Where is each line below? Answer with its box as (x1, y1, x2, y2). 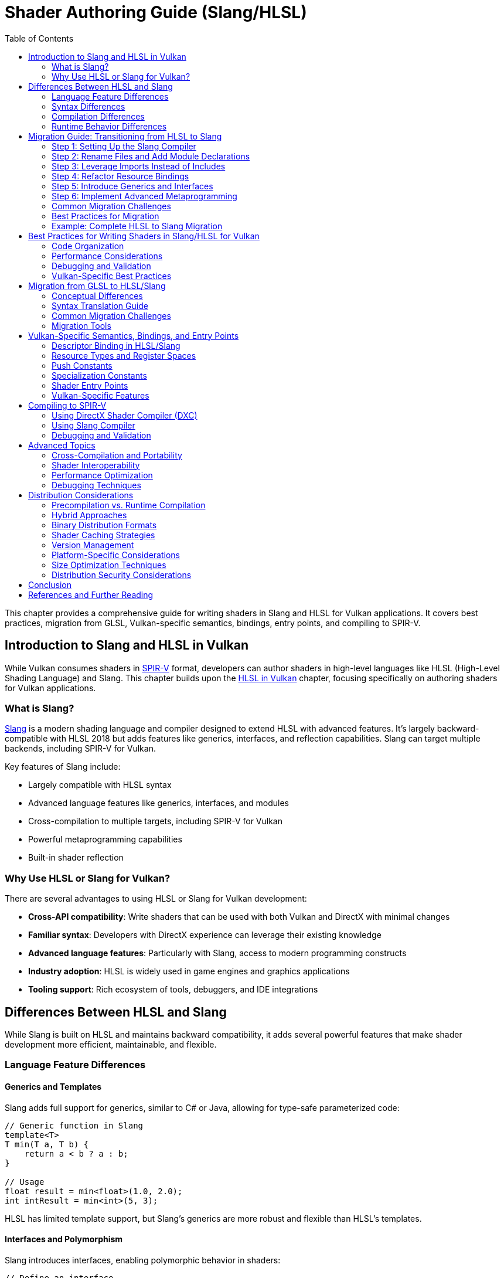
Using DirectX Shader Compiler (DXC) (52, 410, 197, 420)
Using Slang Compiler (52, 420, 135, 430)
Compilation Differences (52, 111, 145, 121)
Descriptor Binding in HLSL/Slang (52, 340, 181, 351)
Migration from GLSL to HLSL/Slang (28, 280, 166, 291)
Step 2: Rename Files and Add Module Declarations (52, 151, 250, 161)
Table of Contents (5, 33, 74, 43)
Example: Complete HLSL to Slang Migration (52, 220, 223, 231)
